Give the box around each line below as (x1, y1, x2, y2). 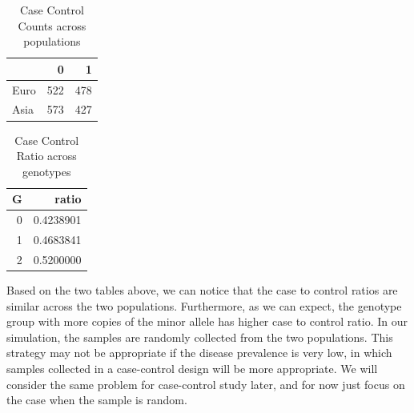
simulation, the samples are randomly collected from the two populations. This (6, 328, 393, 345)
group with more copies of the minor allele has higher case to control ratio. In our (6, 313, 408, 330)
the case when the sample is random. (6, 391, 187, 408)
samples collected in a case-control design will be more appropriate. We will (6, 359, 378, 376)
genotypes (22, 162, 71, 179)
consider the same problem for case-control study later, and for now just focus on (6, 375, 405, 392)
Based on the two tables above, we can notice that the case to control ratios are (6, 281, 398, 298)
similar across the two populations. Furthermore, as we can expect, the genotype (6, 297, 402, 314)
